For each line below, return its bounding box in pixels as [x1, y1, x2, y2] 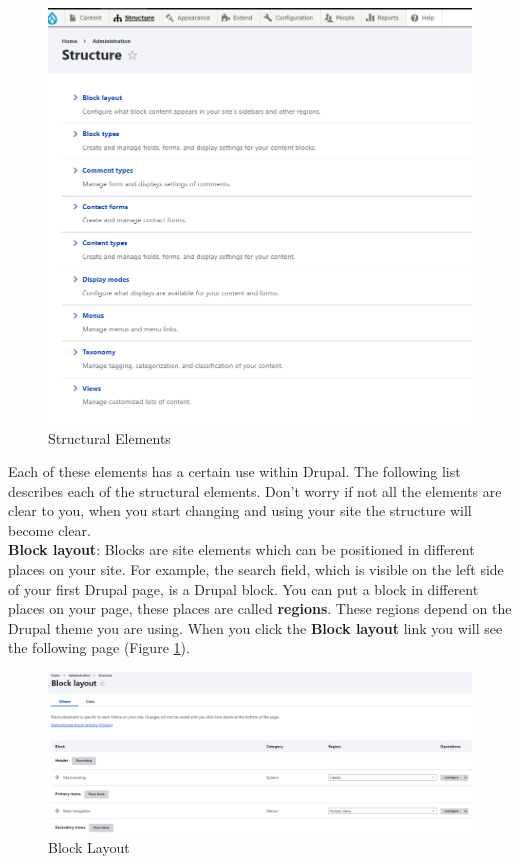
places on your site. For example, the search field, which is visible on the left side [8, 559, 504, 580]
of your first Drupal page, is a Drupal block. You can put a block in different [8, 578, 479, 599]
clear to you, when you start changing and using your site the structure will [8, 500, 472, 521]
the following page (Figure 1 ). [8, 637, 190, 658]
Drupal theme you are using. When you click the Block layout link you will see [8, 617, 503, 638]
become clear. [8, 519, 91, 540]
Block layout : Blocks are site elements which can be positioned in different [8, 539, 475, 560]
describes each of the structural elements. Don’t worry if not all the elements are [8, 480, 502, 501]
